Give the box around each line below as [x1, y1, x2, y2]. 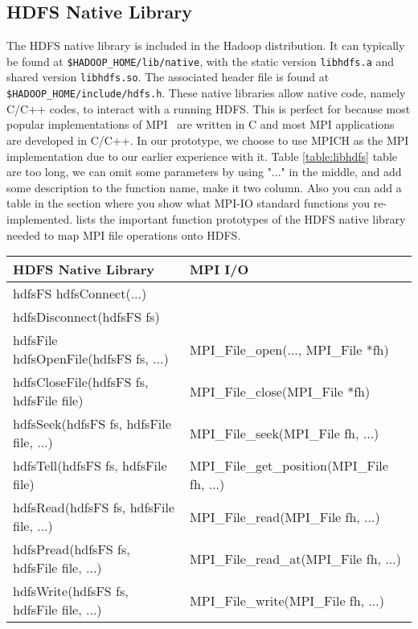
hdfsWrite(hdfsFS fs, [13, 582, 129, 601]
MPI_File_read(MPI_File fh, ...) [190, 507, 380, 526]
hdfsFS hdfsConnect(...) [13, 284, 147, 303]
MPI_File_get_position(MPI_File [190, 456, 388, 475]
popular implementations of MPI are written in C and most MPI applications [6, 116, 395, 133]
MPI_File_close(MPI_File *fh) [190, 381, 371, 401]
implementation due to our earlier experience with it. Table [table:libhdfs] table [6, 147, 398, 164]
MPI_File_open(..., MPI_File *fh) [190, 339, 389, 359]
